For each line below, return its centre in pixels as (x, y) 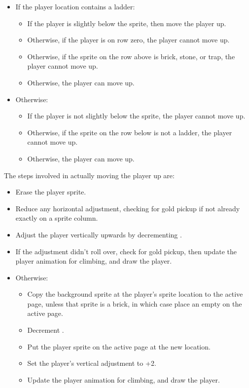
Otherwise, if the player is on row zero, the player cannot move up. (128, 40)
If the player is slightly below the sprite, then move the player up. (127, 23)
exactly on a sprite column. (57, 218)
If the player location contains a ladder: (75, 6)
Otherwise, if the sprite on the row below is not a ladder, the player (130, 132)
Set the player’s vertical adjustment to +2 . (92, 363)
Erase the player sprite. (51, 192)
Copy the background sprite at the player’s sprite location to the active (135, 294)
